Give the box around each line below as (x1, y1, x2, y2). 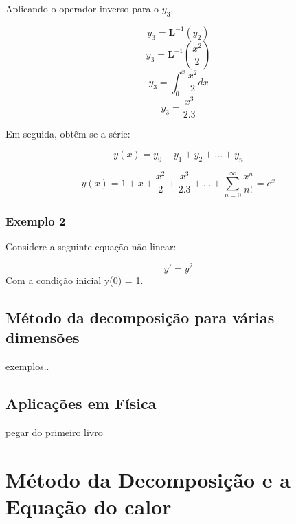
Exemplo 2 (5, 212, 66, 229)
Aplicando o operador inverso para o (5, 1, 159, 15)
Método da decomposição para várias (5, 306, 275, 327)
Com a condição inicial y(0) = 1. (5, 272, 144, 287)
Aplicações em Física (5, 393, 157, 414)
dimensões (5, 327, 80, 348)
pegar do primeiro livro (5, 424, 103, 439)
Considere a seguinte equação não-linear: (5, 239, 177, 254)
